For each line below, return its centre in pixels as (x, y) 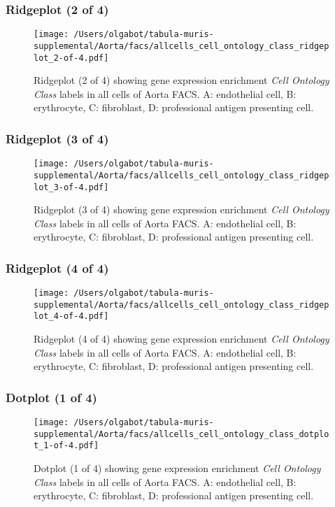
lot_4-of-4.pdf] (71, 316)
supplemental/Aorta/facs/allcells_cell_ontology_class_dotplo (181, 434)
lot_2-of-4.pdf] (71, 58)
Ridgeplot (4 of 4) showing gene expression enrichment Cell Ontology (181, 339)
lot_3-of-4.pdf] (71, 187)
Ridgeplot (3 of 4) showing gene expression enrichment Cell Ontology (181, 209)
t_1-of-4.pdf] (66, 446)
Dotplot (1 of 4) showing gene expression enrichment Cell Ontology (177, 468)
